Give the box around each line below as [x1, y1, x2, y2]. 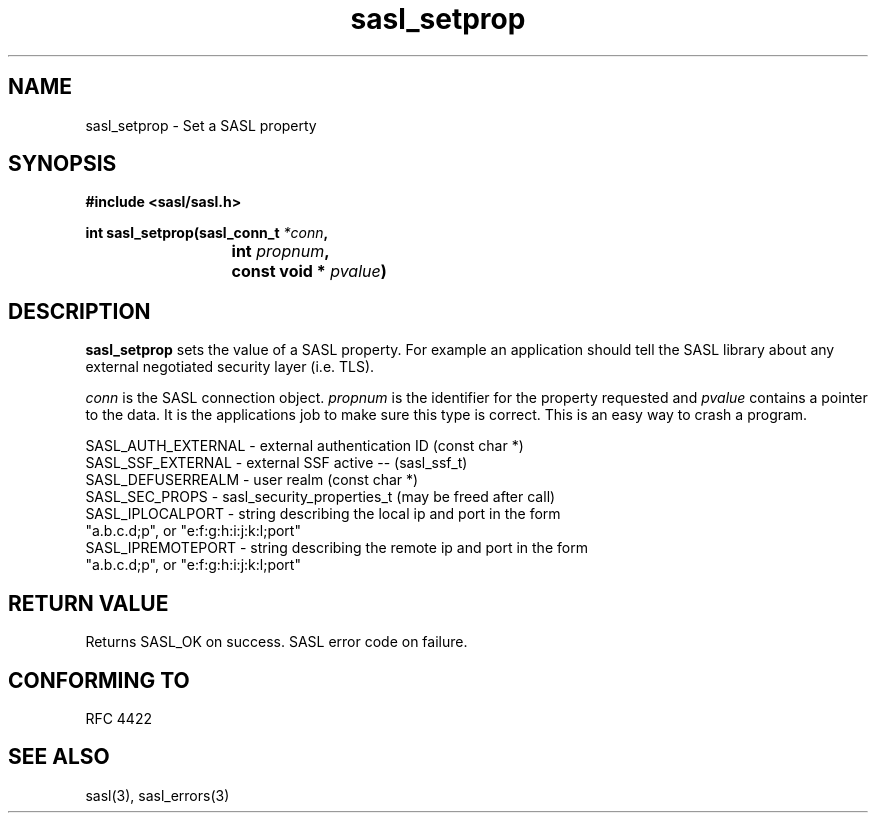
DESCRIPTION [8, 298, 151, 324]
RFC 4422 [85, 709, 152, 727]
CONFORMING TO [8, 667, 190, 693]
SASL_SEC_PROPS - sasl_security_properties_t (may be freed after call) [85, 488, 556, 506]
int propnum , [231, 241, 330, 262]
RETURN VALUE [8, 590, 169, 616]
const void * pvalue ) [231, 261, 387, 282]
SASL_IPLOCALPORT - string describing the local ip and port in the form [85, 505, 561, 523]
